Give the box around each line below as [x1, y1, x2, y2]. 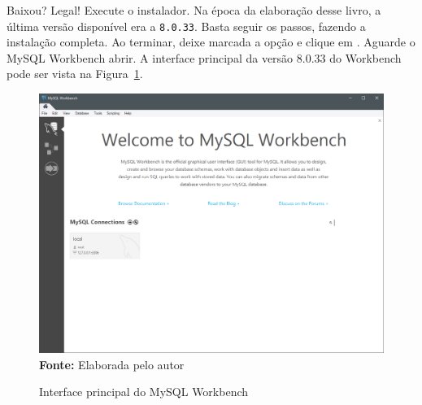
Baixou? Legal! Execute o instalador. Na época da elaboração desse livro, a [7, 2, 381, 18]
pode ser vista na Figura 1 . [7, 65, 143, 82]
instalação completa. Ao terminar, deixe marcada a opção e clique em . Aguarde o [7, 33, 415, 50]
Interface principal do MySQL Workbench [39, 383, 249, 400]
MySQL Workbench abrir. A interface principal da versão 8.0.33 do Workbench [7, 49, 402, 66]
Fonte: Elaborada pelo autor [39, 355, 185, 372]
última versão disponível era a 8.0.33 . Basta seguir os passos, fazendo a [7, 17, 366, 34]
